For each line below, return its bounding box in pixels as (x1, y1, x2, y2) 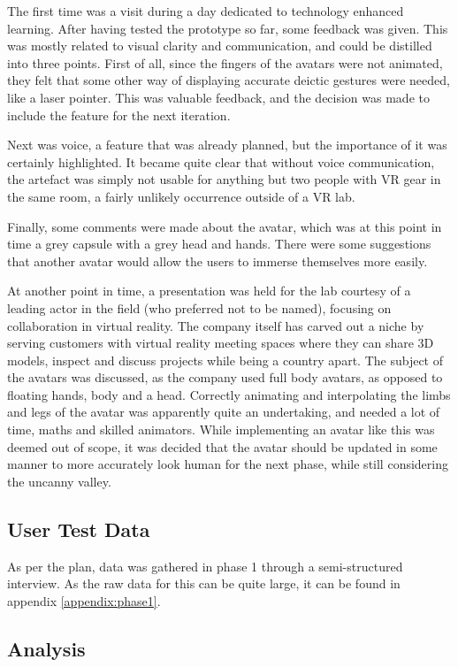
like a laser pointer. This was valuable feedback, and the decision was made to (7, 88, 430, 106)
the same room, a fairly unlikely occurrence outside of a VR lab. (7, 187, 355, 205)
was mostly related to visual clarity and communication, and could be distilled (7, 36, 432, 55)
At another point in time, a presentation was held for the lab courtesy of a (7, 281, 411, 300)
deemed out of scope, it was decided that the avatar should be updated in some (7, 437, 438, 456)
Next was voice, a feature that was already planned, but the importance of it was (7, 135, 447, 154)
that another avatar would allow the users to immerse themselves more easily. (7, 251, 428, 270)
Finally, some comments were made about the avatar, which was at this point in (7, 217, 442, 235)
